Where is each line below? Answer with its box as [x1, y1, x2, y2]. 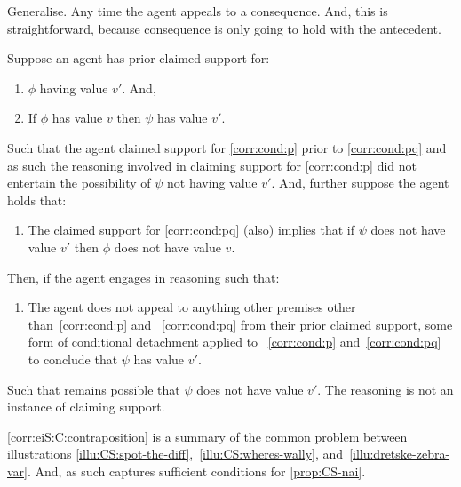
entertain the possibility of [7, 173, 151, 192]
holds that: [7, 190, 67, 209]
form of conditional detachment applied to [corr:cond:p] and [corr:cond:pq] [28, 332, 441, 351]
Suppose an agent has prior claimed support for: [7, 49, 270, 68]
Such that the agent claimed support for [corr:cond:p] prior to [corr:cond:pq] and [7, 138, 447, 156]
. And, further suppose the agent [271, 173, 449, 192]
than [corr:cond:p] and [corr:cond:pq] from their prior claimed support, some [28, 315, 453, 333]
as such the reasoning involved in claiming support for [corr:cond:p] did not [7, 156, 417, 174]
